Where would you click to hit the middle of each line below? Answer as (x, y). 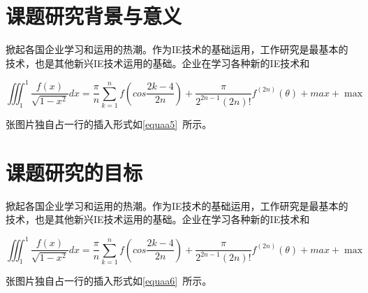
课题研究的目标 (74, 172)
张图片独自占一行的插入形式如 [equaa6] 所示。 (109, 280)
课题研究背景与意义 (94, 16)
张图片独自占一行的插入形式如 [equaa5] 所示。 (109, 124)
